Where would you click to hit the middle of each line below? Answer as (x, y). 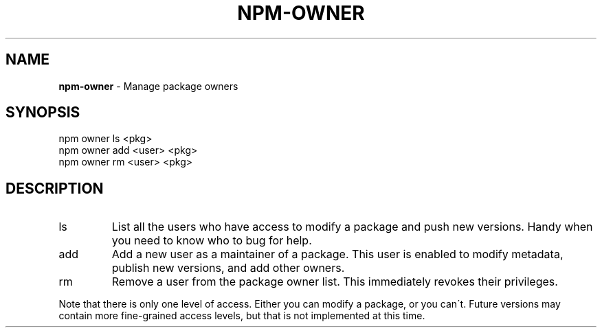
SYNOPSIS (43, 113)
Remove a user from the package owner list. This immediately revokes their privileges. (335, 282)
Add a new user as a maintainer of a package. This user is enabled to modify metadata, (337, 254)
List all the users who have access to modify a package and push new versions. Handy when (352, 227)
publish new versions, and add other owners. (228, 268)
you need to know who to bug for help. (212, 241)
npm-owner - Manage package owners (148, 86)
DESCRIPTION (55, 188)
